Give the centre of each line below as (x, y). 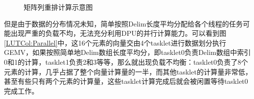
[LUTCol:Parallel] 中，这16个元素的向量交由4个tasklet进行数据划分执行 (115, 42)
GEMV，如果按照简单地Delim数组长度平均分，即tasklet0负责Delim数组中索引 (127, 52)
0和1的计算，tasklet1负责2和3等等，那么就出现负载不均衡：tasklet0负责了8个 (126, 62)
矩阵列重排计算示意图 (58, 7)
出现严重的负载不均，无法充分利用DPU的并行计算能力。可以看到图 (118, 33)
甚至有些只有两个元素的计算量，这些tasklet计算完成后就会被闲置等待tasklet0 (126, 81)
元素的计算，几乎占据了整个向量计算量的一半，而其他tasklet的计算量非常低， (128, 71)
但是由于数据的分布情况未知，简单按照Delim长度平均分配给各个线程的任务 (124, 23)
